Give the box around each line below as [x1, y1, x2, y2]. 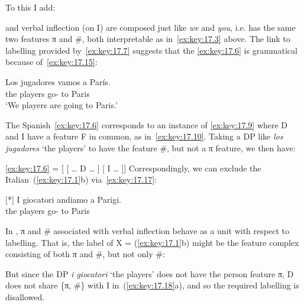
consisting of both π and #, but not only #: [5, 248, 165, 260]
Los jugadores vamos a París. [5, 75, 111, 87]
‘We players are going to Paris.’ [5, 99, 118, 111]
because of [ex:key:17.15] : [5, 56, 98, 68]
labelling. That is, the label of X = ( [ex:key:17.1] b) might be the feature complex [5, 236, 299, 248]
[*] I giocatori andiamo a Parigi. [5, 193, 121, 205]
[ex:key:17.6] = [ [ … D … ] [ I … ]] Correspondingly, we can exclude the [5, 161, 261, 174]
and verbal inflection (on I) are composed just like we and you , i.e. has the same [5, 21, 296, 33]
